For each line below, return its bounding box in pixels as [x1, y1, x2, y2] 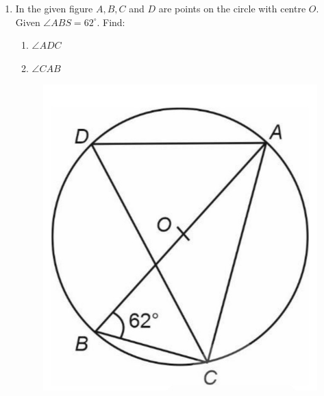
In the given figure [15, 1, 93, 15]
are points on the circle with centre [158, 1, 306, 15]
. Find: [97, 14, 125, 29]
